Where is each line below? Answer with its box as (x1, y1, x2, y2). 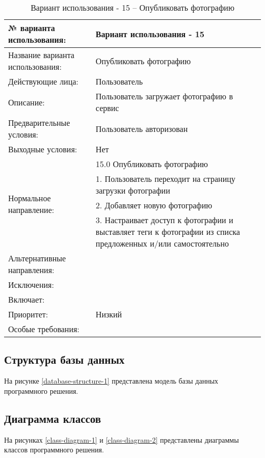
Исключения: (8, 279, 54, 290)
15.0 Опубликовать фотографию (95, 158, 208, 170)
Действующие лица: (8, 75, 78, 87)
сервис (95, 102, 119, 114)
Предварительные (8, 117, 70, 128)
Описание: (8, 96, 45, 108)
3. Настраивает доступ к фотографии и (95, 214, 233, 226)
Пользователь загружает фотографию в (95, 90, 233, 102)
